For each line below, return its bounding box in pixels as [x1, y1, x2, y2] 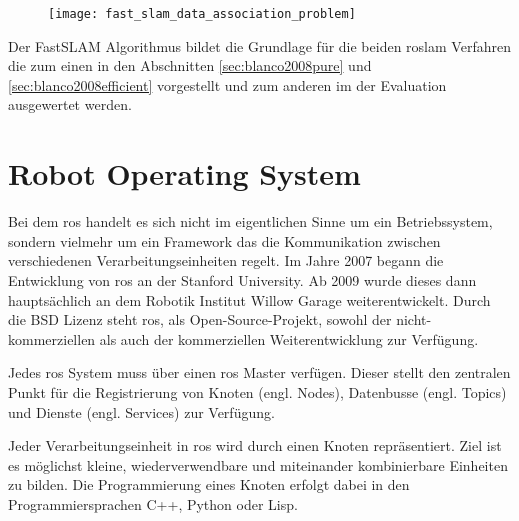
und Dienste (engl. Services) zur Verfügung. [8, 401, 275, 422]
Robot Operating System [8, 153, 361, 194]
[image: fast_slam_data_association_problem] [48, 7, 356, 21]
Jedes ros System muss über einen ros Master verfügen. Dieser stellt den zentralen [8, 362, 511, 383]
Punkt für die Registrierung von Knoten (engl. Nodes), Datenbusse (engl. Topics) [8, 381, 507, 402]
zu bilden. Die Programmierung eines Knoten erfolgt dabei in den [8, 474, 410, 495]
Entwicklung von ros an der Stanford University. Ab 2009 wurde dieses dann [8, 269, 477, 290]
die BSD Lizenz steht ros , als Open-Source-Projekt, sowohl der [8, 309, 392, 330]
